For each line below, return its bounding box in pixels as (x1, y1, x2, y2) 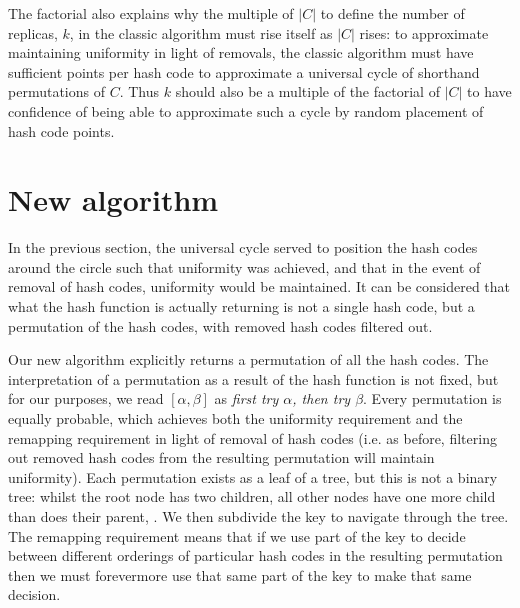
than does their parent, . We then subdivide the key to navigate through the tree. (8, 506, 509, 526)
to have (467, 81, 512, 102)
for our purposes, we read (8, 388, 164, 409)
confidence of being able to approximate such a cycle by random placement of (8, 100, 484, 121)
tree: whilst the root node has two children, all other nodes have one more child (8, 486, 496, 507)
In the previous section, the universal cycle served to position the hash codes (8, 237, 478, 258)
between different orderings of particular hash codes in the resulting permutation (8, 545, 503, 566)
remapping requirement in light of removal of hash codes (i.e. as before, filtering (8, 427, 497, 448)
